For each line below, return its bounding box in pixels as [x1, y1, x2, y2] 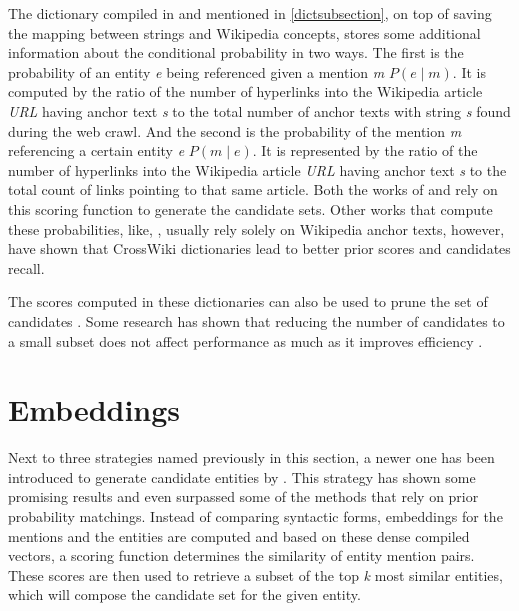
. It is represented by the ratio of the [252, 140, 478, 161]
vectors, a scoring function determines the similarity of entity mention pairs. [8, 545, 475, 566]
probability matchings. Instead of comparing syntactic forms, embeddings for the [8, 506, 503, 526]
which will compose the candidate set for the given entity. [8, 584, 361, 605]
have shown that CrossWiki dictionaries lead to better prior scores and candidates [8, 238, 511, 259]
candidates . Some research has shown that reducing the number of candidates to [8, 310, 505, 331]
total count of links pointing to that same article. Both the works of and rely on [8, 179, 498, 200]
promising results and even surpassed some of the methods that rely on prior [8, 486, 479, 507]
